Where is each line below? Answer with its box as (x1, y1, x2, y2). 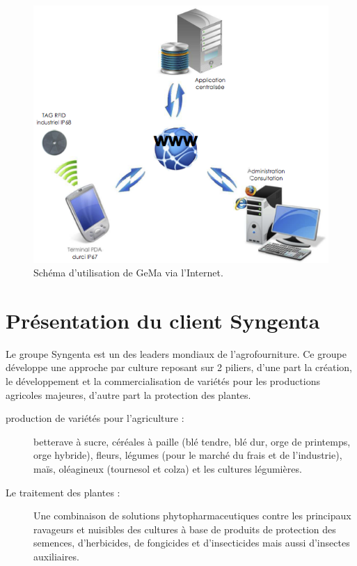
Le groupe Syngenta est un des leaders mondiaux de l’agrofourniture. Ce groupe (6, 346, 347, 361)
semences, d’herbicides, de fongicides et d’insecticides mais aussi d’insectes (33, 535, 350, 550)
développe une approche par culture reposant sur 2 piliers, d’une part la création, (6, 360, 352, 375)
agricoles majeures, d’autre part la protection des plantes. (6, 387, 251, 402)
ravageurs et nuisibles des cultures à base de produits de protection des (33, 521, 336, 536)
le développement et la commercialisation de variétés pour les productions (6, 374, 320, 388)
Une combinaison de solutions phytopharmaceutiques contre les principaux (33, 508, 351, 523)
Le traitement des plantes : (6, 485, 120, 499)
